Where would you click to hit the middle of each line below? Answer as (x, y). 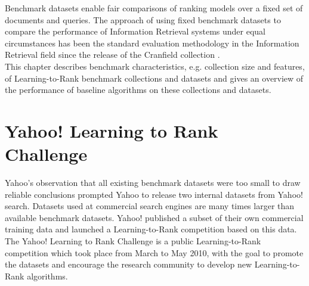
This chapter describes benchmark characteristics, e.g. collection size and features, (155, 66)
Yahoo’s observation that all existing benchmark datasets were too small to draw (153, 183)
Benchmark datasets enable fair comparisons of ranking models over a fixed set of (154, 8)
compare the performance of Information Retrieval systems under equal (135, 31)
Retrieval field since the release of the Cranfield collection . (112, 55)
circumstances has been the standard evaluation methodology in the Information (152, 43)
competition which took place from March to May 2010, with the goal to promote (154, 252)
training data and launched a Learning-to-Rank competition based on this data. (151, 229)
